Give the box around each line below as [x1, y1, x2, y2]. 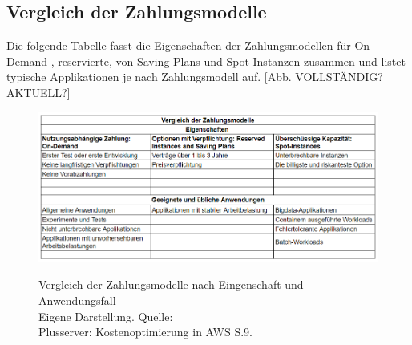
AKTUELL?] [6, 83, 71, 100]
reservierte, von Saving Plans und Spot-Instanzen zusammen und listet [58, 52, 406, 69]
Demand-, [6, 52, 55, 69]
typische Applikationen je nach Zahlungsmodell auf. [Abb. [6, 68, 292, 85]
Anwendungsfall [38, 292, 116, 309]
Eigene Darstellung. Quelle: [38, 307, 173, 324]
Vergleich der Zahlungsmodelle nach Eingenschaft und [38, 276, 304, 293]
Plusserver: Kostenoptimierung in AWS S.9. [38, 323, 252, 340]
